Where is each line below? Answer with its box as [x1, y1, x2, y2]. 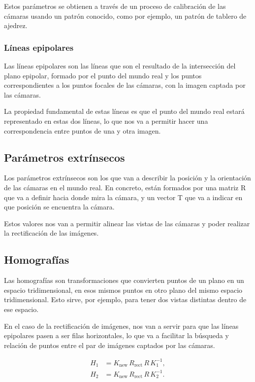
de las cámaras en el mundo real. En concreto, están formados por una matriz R [4, 182, 246, 192]
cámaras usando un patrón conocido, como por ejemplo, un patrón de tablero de [4, 10, 247, 21]
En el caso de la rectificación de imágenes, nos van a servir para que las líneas [4, 320, 239, 331]
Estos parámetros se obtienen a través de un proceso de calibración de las [4, 1, 226, 11]
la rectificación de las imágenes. [4, 228, 99, 238]
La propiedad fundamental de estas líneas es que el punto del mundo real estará [4, 106, 245, 116]
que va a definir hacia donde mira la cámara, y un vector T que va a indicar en [4, 192, 243, 202]
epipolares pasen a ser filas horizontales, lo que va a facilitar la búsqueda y [4, 330, 229, 341]
